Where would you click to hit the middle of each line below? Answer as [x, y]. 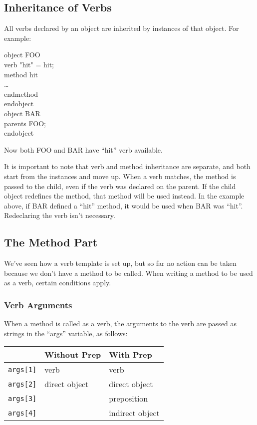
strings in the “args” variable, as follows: [66, 333]
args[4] [22, 413]
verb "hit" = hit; [29, 64]
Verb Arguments [38, 305]
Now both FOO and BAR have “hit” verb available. [83, 149]
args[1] [22, 369]
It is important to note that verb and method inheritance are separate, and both [127, 166]
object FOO [22, 55]
